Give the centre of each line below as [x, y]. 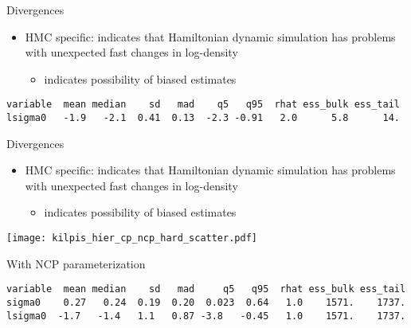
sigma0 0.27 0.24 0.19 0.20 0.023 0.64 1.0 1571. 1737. [206, 302]
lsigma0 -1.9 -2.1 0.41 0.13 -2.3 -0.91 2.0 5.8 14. [203, 118]
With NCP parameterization [76, 263]
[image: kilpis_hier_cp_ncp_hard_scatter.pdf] [132, 238]
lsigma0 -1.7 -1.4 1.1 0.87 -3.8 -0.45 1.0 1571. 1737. [206, 316]
